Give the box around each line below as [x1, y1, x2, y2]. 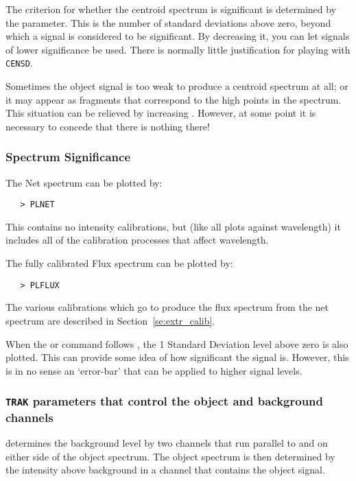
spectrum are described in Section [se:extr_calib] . [5, 313, 215, 327]
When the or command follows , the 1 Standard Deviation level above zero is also [5, 336, 348, 351]
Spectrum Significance [5, 148, 131, 165]
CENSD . [5, 56, 33, 70]
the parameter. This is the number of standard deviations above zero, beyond [5, 15, 331, 30]
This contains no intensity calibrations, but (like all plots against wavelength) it [5, 219, 341, 233]
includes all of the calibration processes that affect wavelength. [5, 233, 269, 247]
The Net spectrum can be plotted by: [5, 175, 163, 189]
